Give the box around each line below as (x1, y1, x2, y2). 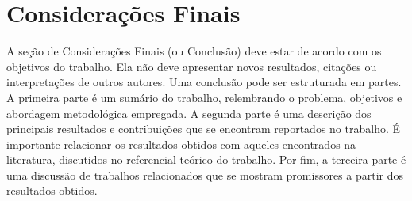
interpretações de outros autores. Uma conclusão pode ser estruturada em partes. (6, 74, 402, 90)
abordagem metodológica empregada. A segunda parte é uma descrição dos (6, 104, 372, 121)
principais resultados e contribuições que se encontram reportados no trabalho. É (6, 120, 401, 137)
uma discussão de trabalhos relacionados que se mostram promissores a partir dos (6, 166, 404, 183)
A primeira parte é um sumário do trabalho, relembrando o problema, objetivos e (6, 89, 402, 105)
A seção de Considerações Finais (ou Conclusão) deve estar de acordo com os (6, 43, 382, 59)
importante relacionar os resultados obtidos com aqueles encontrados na (6, 135, 356, 152)
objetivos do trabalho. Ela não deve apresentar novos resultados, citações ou (6, 58, 377, 74)
